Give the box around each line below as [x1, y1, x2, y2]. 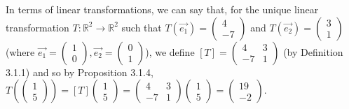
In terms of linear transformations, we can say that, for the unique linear [6, 2, 319, 16]
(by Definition [283, 44, 343, 59]
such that [121, 20, 162, 34]
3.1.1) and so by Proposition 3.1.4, [6, 64, 153, 79]
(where [6, 44, 35, 59]
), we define [145, 44, 195, 59]
